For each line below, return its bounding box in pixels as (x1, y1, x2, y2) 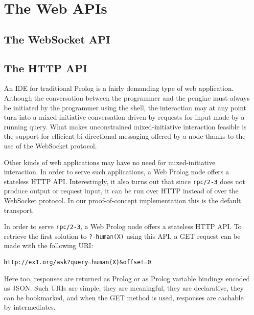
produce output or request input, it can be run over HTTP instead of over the (4, 186, 239, 196)
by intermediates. (4, 302, 56, 312)
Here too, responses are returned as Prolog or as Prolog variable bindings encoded (4, 273, 250, 283)
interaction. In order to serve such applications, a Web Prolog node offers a (4, 167, 230, 177)
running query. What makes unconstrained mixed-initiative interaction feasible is (4, 121, 247, 131)
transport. (4, 205, 34, 215)
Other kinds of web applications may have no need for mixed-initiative (4, 157, 215, 167)
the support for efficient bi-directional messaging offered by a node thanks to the (4, 131, 246, 141)
